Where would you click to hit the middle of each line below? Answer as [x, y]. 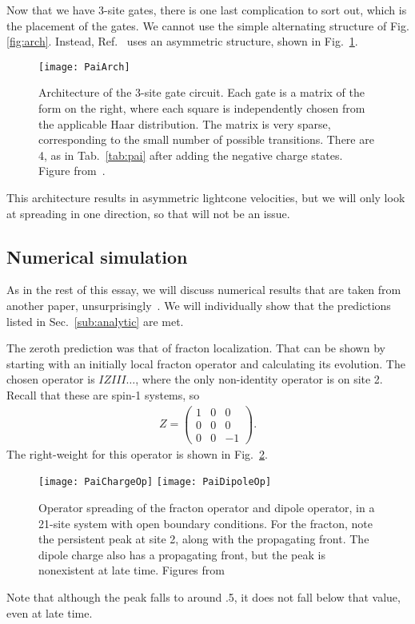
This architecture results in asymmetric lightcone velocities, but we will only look [206, 197]
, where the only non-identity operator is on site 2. [259, 379]
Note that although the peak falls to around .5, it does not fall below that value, [204, 596]
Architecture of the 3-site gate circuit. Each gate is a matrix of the [202, 92]
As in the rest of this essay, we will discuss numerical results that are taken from [204, 290]
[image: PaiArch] [84, 67]
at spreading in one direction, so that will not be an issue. [148, 213]
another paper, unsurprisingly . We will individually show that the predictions [199, 305]
